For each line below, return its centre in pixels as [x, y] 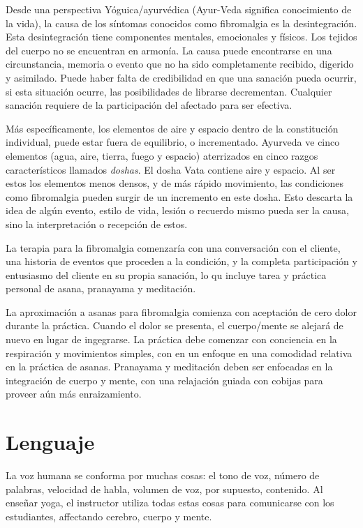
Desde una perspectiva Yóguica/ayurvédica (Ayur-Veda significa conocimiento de [179, 9]
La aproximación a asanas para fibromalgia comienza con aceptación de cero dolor [181, 311]
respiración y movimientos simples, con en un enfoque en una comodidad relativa [179, 353]
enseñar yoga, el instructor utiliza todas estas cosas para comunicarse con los [170, 503]
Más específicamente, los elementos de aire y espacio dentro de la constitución [172, 128]
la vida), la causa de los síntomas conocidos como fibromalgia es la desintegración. [181, 23]
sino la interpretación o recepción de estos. [97, 224]
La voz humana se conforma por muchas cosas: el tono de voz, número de [163, 475]
